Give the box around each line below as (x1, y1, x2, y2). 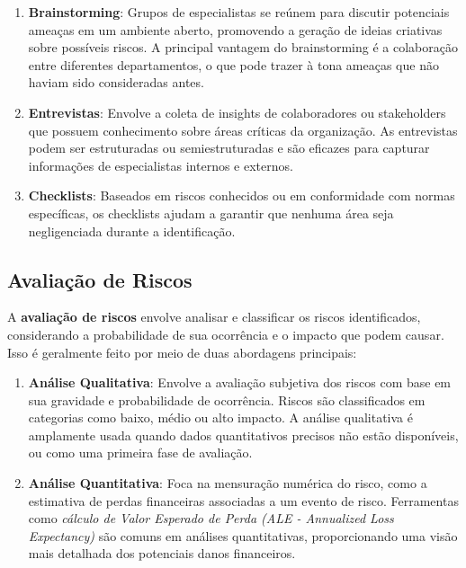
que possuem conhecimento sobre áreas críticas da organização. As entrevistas (28, 120, 458, 139)
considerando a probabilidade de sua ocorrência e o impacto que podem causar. (7, 324, 444, 343)
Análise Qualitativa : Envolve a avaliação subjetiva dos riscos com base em (28, 373, 452, 392)
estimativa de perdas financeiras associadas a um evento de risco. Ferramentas (28, 491, 459, 510)
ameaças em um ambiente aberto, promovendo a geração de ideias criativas (28, 20, 443, 39)
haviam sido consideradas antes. (28, 73, 204, 92)
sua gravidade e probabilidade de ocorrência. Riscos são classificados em (28, 390, 426, 409)
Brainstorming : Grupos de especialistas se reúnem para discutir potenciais (28, 3, 450, 21)
